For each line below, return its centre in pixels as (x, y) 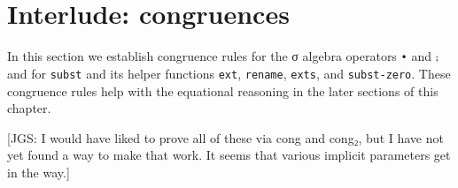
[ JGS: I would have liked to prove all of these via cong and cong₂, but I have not (225, 137)
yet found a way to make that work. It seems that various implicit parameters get (229, 155)
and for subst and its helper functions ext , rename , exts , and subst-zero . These (229, 73)
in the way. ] (39, 172)
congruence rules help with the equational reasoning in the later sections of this (223, 90)
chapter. (29, 108)
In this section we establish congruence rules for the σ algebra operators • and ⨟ (223, 56)
